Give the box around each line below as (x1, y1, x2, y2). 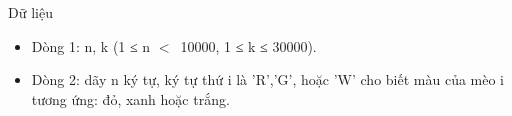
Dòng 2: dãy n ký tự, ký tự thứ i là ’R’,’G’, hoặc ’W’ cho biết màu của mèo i (31, 69, 505, 90)
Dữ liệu (8, 2, 53, 22)
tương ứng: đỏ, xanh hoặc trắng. (31, 88, 230, 109)
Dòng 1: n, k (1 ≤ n (31, 35, 151, 56)
